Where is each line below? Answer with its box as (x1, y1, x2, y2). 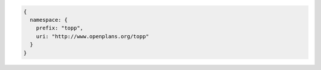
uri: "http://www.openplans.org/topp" (36, 33, 149, 39)
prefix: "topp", (36, 25, 83, 32)
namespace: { (30, 16, 68, 23)
